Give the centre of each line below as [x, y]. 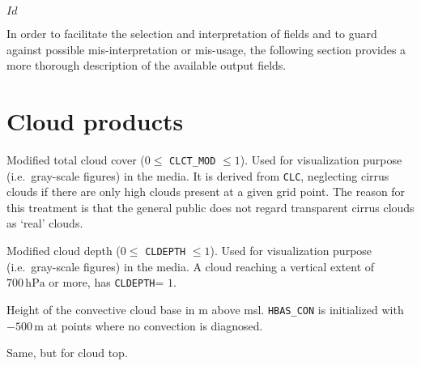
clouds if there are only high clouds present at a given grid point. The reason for [206, 192]
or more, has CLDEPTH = [106, 282]
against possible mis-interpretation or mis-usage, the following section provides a [206, 49]
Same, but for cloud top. [67, 353]
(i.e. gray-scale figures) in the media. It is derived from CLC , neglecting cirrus [198, 175]
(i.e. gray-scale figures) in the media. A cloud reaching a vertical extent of [191, 266]
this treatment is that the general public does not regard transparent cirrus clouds [210, 207]
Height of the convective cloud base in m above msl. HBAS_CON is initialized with [205, 309]
